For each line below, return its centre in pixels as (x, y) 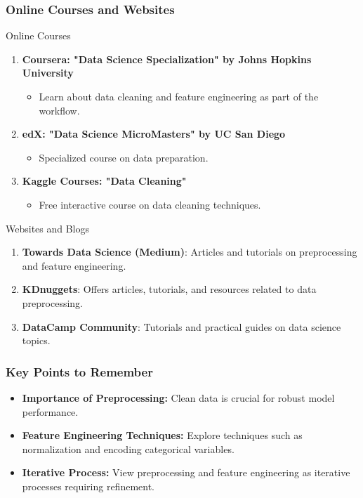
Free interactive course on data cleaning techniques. (150, 204)
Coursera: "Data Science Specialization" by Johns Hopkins (167, 59)
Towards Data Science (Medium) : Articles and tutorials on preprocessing (190, 252)
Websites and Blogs (48, 228)
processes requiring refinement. (88, 486)
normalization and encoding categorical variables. (128, 448)
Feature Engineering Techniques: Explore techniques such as (162, 435)
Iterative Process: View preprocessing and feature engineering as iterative (186, 472)
